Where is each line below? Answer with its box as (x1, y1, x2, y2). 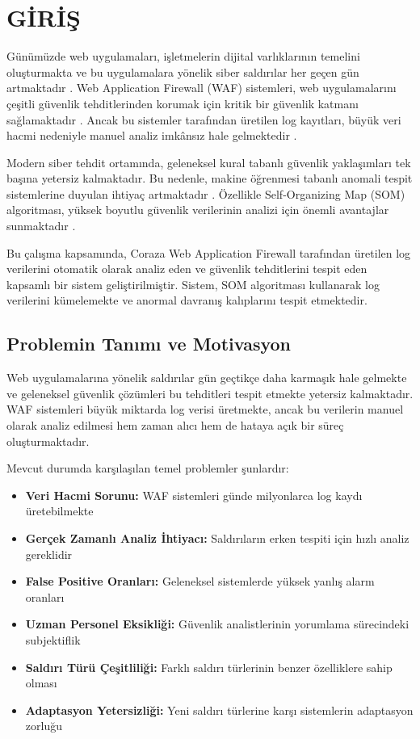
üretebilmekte (25, 502, 94, 519)
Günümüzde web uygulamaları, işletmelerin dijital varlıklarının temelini (6, 48, 360, 65)
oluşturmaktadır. (6, 432, 90, 449)
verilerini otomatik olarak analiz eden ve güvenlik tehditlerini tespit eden (6, 260, 367, 277)
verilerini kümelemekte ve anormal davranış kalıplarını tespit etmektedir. (6, 292, 367, 309)
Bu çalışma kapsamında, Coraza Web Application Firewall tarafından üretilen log (6, 244, 411, 261)
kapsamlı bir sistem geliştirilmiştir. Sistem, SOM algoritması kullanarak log (6, 275, 380, 292)
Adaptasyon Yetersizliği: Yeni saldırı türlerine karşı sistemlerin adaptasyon (25, 701, 414, 718)
